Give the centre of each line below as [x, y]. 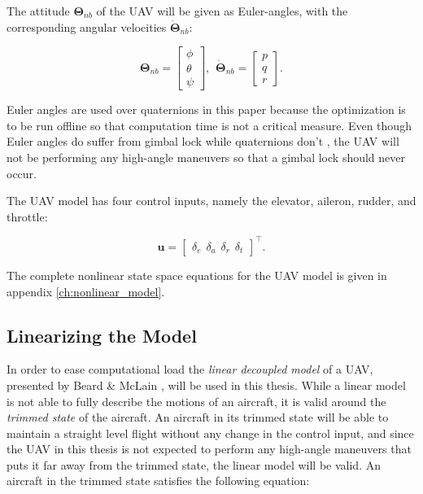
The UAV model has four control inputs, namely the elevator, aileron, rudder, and [211, 201]
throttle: [27, 216]
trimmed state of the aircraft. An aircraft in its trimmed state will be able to [198, 417]
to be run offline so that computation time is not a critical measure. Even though [209, 125]
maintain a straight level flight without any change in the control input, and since [210, 433]
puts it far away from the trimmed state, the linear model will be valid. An [194, 464]
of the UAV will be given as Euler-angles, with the [222, 11]
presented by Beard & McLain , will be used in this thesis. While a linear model [206, 385]
